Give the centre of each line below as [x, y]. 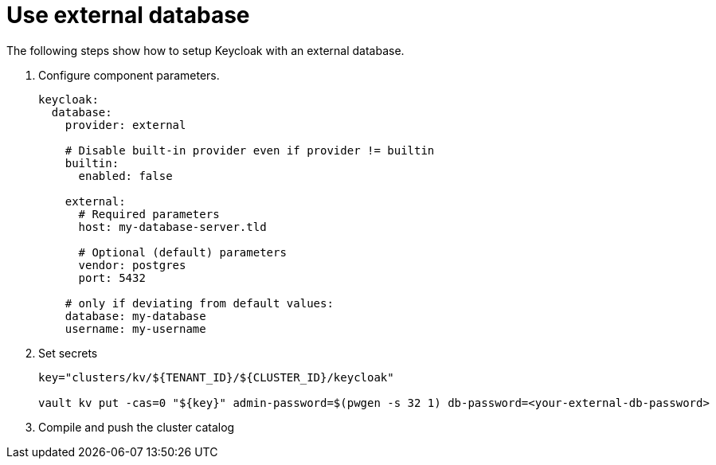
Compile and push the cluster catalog [137, 427]
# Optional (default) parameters [182, 252]
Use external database [128, 15]
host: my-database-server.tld [172, 227]
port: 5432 [112, 277]
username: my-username [135, 328]
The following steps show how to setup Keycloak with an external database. [205, 50]
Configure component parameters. [129, 75]
